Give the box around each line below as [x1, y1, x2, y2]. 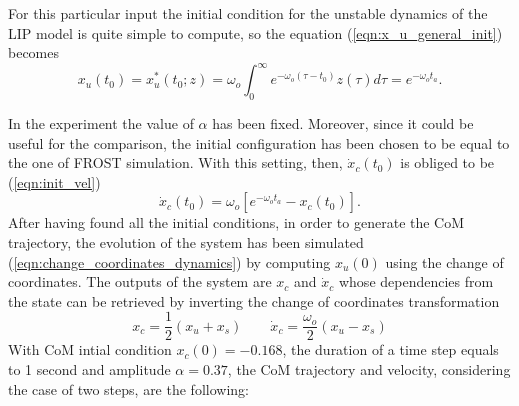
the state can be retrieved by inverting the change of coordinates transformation [8, 290, 500, 311]
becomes [8, 42, 60, 63]
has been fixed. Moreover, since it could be [212, 113, 474, 134]
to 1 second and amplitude [8, 359, 171, 380]
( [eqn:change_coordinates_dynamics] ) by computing [8, 251, 331, 272]
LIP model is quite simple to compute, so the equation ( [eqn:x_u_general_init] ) [8, 22, 503, 43]
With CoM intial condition [8, 339, 172, 360]
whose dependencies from [338, 271, 494, 292]
